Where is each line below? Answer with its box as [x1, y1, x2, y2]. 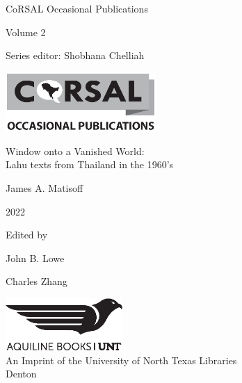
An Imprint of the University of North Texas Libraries [6, 352, 237, 367]
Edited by [6, 227, 48, 242]
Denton [6, 366, 37, 381]
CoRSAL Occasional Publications [6, 1, 148, 15]
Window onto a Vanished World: [6, 143, 145, 158]
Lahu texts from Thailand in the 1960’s [6, 157, 174, 172]
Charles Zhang [6, 274, 67, 288]
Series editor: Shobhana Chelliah [6, 48, 145, 63]
